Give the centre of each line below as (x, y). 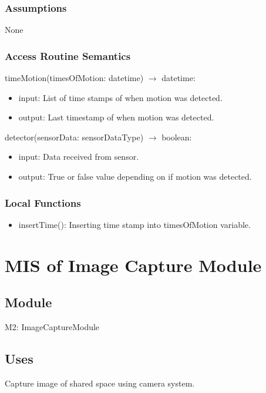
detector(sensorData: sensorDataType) (74, 137)
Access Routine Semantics (68, 56)
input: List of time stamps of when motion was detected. (120, 97)
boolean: (177, 137)
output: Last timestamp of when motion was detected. (116, 117)
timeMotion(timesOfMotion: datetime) (74, 78)
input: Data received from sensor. (79, 157)
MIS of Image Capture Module (133, 265)
